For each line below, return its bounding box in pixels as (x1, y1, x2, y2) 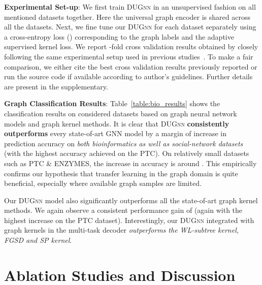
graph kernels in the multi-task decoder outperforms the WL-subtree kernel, (4, 225, 239, 235)
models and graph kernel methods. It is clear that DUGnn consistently (4, 118, 230, 129)
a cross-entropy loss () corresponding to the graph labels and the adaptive (4, 31, 234, 42)
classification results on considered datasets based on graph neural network (4, 108, 237, 118)
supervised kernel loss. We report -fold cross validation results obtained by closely (4, 41, 258, 52)
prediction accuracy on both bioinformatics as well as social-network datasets (4, 138, 243, 148)
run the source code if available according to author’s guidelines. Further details (4, 71, 253, 82)
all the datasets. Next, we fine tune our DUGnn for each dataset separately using (4, 21, 256, 32)
